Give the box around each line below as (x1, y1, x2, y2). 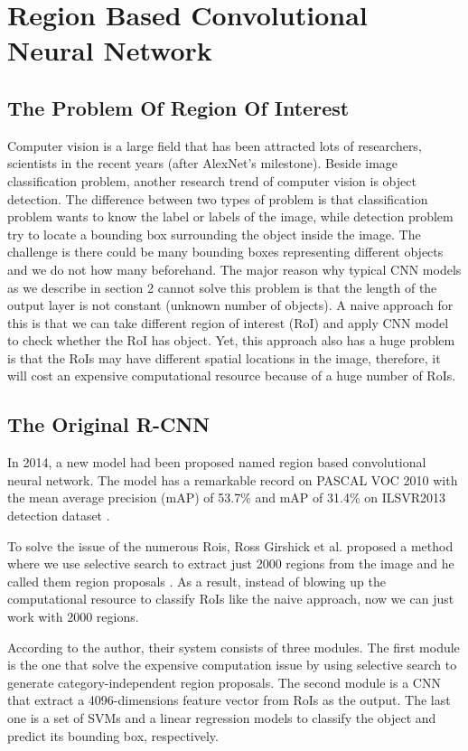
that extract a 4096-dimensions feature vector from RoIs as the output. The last (7, 690, 451, 709)
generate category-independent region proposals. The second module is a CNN (7, 672, 441, 691)
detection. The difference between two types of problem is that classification (7, 189, 428, 208)
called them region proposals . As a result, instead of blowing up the (7, 571, 386, 590)
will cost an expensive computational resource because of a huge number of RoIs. (7, 366, 456, 385)
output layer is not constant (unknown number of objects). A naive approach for (7, 296, 454, 314)
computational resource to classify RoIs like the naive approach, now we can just (7, 589, 454, 608)
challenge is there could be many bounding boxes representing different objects (7, 242, 444, 261)
